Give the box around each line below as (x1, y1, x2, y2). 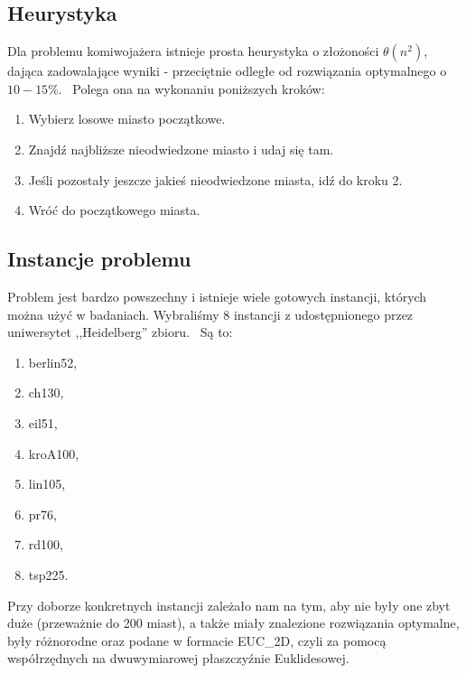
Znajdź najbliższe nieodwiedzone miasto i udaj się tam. (28, 139, 334, 158)
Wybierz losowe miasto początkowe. (28, 109, 226, 128)
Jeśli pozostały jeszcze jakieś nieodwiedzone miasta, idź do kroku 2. (28, 170, 403, 189)
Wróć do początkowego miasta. (28, 201, 200, 220)
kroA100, (28, 444, 79, 463)
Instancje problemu (7, 245, 191, 273)
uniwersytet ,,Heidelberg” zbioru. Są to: (7, 322, 233, 341)
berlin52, (28, 352, 78, 371)
